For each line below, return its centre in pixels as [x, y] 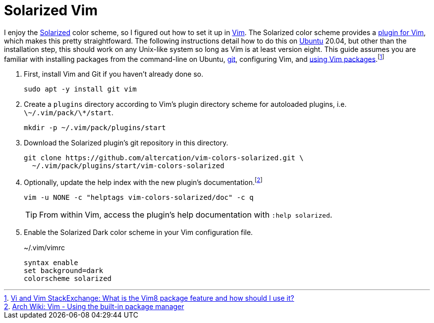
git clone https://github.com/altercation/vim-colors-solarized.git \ [164, 158]
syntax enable [51, 263]
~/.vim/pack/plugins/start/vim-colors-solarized [128, 166]
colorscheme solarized [68, 279]
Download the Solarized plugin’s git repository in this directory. [126, 143]
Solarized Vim [51, 10]
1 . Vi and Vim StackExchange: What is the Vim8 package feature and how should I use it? [149, 298]
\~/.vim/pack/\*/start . [69, 113]
